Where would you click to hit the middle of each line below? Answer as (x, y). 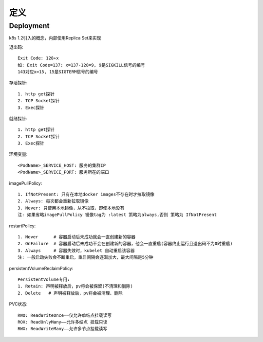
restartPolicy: (22, 226)
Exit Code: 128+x (38, 58)
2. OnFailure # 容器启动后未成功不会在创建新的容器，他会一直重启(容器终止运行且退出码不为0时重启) (125, 244)
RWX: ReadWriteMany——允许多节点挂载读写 (63, 329)
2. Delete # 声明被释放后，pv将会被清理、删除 (70, 293)
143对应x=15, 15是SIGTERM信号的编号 (58, 72)
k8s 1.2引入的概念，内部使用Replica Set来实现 (55, 38)
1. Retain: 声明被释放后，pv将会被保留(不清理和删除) (75, 286)
